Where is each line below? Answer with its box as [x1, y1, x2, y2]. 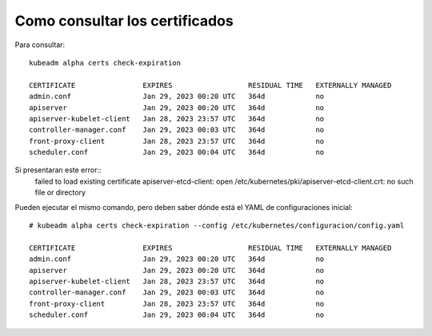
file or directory [34, 188, 86, 197]
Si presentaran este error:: [14, 165, 102, 175]
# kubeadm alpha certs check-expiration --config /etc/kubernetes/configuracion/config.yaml [29, 221, 405, 231]
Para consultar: [14, 40, 66, 49]
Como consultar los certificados [14, 12, 234, 30]
